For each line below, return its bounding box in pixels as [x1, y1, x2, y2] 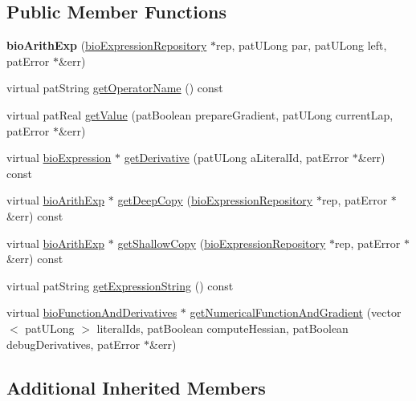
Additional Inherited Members [6, 375, 266, 399]
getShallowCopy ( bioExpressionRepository [117, 234, 326, 251]
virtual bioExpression [6, 149, 112, 166]
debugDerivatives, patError [6, 335, 141, 352]
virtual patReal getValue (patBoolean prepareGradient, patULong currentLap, [6, 106, 394, 123]
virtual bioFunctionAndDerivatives [6, 304, 177, 321]
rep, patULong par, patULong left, [215, 37, 387, 54]
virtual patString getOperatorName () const [6, 79, 223, 96]
